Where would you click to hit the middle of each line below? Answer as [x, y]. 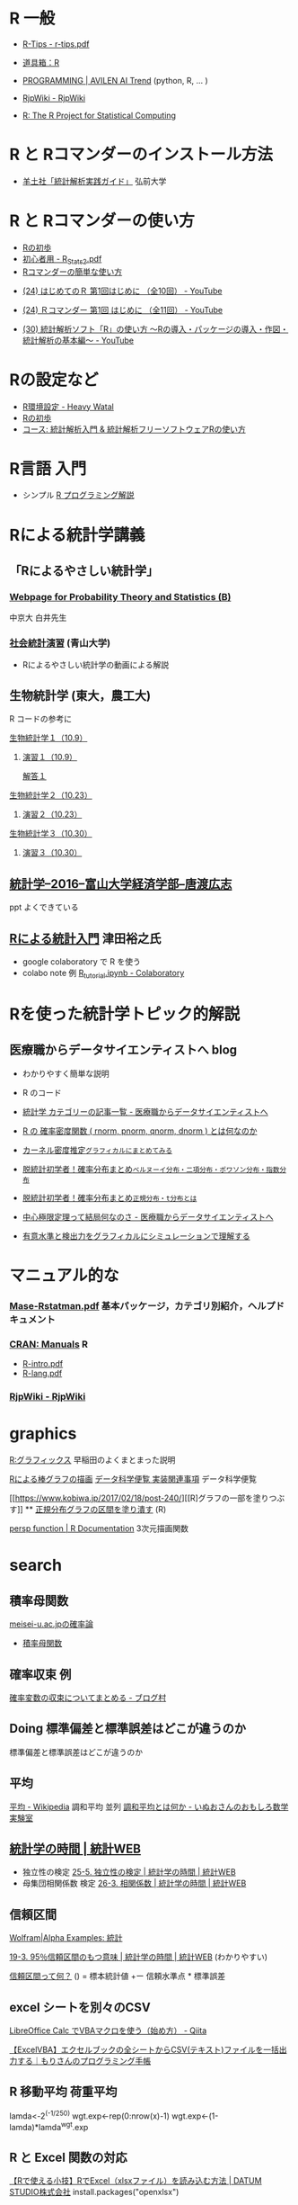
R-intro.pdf [43, 1364]
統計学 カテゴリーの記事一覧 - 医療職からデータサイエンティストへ [145, 1111]
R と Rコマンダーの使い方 [102, 221]
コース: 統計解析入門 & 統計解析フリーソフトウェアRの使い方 [134, 429]
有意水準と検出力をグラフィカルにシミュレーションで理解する [136, 1236]
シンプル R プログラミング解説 [78, 495]
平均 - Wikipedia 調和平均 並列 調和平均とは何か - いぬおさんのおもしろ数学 [149, 1806]
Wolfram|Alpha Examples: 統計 [66, 1938]
